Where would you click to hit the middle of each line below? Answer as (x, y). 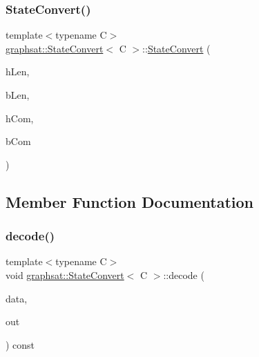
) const (20, 344)
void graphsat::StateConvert (65, 274)
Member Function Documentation (130, 201)
